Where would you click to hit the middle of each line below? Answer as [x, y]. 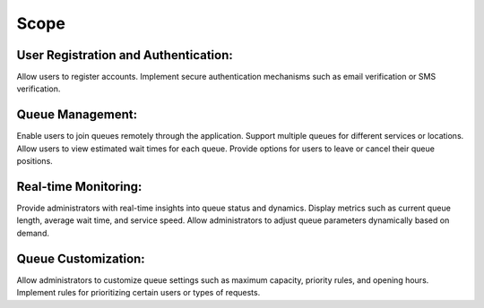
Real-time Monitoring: [79, 187]
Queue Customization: [81, 258]
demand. [33, 233]
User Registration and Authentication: [125, 55]
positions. [35, 161]
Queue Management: [77, 115]
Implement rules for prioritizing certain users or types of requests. [138, 293]
